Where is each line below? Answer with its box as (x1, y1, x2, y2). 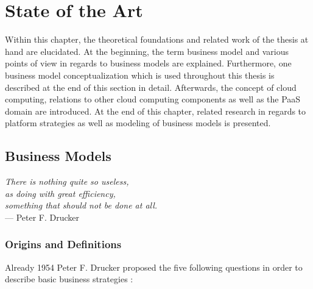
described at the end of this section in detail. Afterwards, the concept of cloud (5, 80, 297, 93)
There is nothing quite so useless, (5, 175, 129, 188)
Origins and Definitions (5, 237, 122, 252)
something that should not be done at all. (5, 199, 158, 212)
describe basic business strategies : (5, 273, 133, 285)
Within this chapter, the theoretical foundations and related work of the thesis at (5, 33, 309, 46)
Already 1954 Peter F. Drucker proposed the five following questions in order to (5, 260, 303, 273)
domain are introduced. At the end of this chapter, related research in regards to (5, 104, 306, 117)
